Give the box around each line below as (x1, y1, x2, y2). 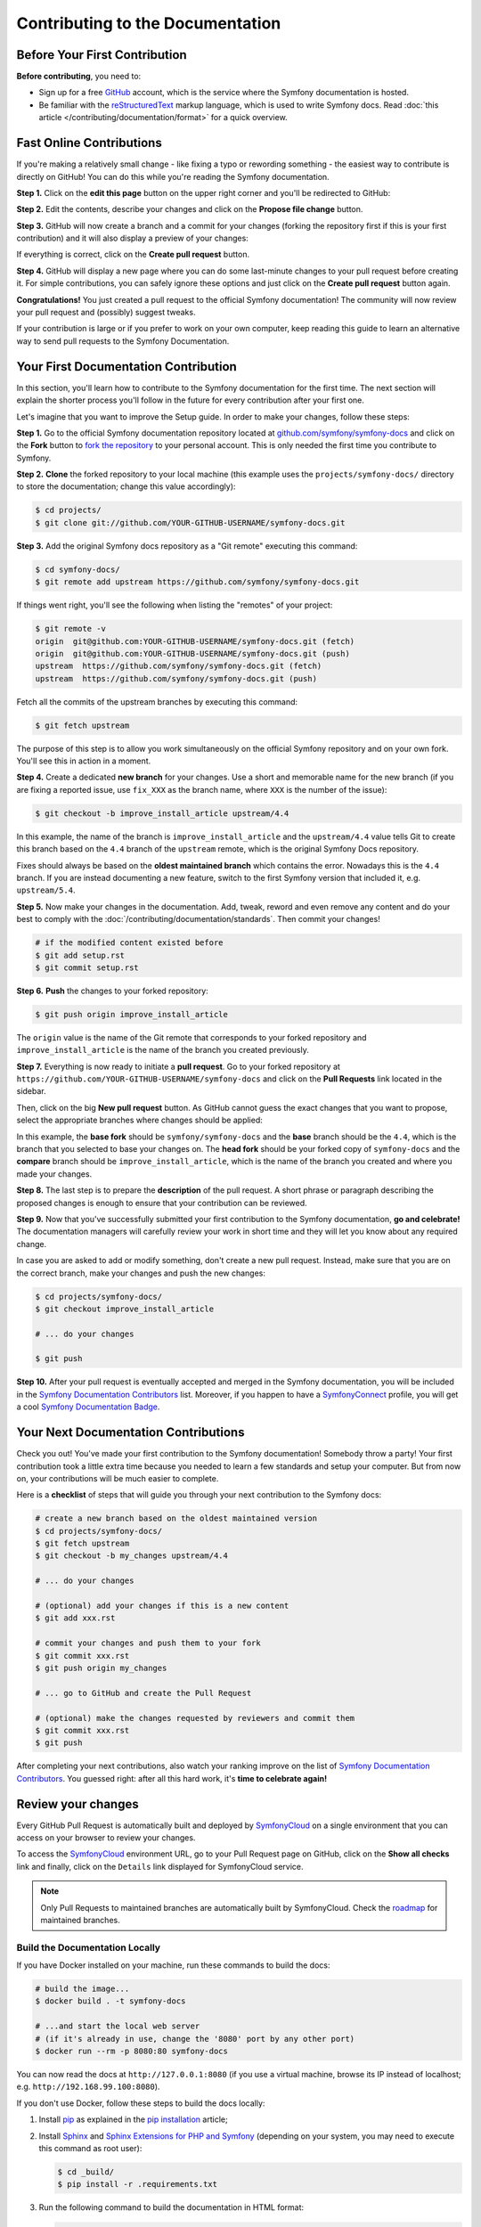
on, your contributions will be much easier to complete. (16, 1472, 219, 1483)
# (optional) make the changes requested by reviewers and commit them (35, 1713, 355, 1723)
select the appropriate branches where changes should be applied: (16, 1114, 263, 1126)
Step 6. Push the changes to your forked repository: (16, 985, 208, 996)
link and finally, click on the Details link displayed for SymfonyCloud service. (16, 1861, 304, 1872)
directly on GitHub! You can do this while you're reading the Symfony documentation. (16, 171, 330, 182)
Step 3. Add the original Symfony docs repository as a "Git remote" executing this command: (16, 540, 358, 551)
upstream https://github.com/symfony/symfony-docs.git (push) (35, 673, 318, 683)
